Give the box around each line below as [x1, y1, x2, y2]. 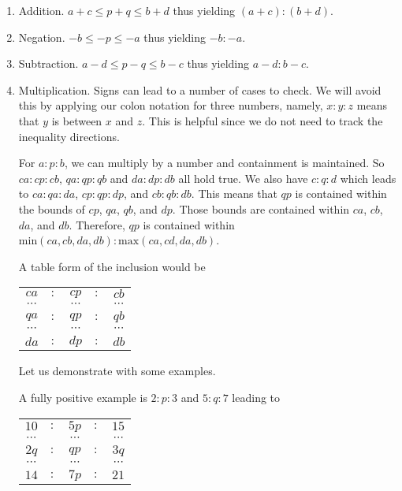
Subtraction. [18, 55, 79, 72]
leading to [232, 389, 281, 405]
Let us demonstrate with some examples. [18, 363, 216, 379]
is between [51, 112, 102, 128]
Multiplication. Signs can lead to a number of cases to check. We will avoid [18, 81, 382, 98]
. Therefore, [69, 216, 125, 232]
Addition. [18, 2, 65, 18]
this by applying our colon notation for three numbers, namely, [18, 97, 323, 113]
